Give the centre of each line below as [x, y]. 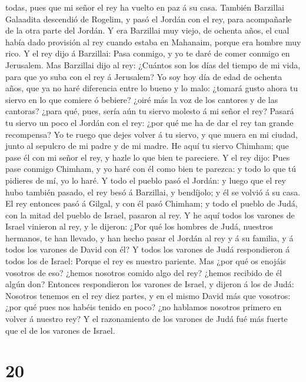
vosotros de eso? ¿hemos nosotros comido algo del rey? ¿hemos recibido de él [144, 272]
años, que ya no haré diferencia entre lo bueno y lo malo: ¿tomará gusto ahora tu [152, 88]
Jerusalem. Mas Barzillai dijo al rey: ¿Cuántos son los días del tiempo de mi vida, [153, 64]
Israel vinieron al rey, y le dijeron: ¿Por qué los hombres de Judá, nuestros [139, 226]
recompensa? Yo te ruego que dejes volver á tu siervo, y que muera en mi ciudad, [152, 134]
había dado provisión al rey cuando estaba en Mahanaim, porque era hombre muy [153, 41]
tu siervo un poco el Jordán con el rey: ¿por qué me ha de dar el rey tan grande [149, 122]
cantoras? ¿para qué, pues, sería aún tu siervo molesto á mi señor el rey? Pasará [150, 111]
